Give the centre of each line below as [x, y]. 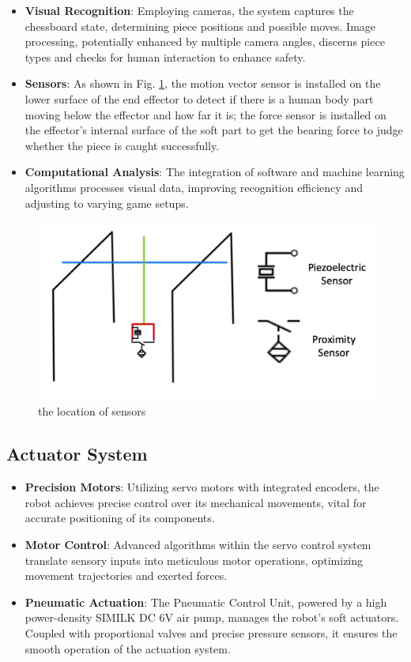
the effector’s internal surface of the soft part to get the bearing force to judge [214, 130]
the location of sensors [92, 411]
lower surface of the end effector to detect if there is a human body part [199, 98]
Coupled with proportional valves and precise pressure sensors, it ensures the [211, 632]
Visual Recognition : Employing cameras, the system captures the [189, 10]
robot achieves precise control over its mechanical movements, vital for [196, 502]
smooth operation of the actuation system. [128, 648]
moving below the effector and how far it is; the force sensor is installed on [205, 114]
